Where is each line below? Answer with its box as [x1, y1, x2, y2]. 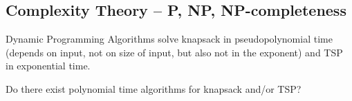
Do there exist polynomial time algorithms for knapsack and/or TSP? [6, 81, 302, 96]
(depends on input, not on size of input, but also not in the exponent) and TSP [6, 45, 343, 59]
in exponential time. [6, 58, 91, 73]
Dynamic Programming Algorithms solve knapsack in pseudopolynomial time [6, 32, 333, 46]
